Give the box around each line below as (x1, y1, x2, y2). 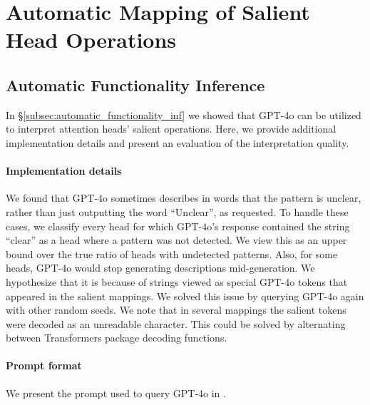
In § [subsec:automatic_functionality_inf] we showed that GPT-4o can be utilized (6, 107, 361, 122)
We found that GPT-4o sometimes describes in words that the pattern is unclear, (6, 190, 361, 205)
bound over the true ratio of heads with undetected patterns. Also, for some (6, 246, 338, 261)
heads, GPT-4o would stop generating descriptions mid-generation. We (6, 260, 315, 275)
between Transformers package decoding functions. (6, 330, 227, 345)
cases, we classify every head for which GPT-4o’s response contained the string (6, 218, 350, 233)
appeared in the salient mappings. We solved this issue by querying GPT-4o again (6, 288, 364, 303)
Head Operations (6, 25, 177, 54)
